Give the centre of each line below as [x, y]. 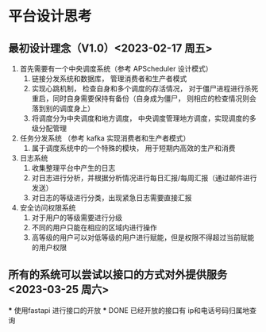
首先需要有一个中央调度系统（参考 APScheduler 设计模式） [116, 69]
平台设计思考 [50, 16]
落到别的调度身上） [63, 108]
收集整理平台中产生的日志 [73, 168]
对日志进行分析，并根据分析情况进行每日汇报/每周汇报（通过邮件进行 [144, 178]
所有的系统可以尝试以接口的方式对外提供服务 [118, 275]
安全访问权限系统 [48, 208]
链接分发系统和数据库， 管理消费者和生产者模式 [109, 79]
